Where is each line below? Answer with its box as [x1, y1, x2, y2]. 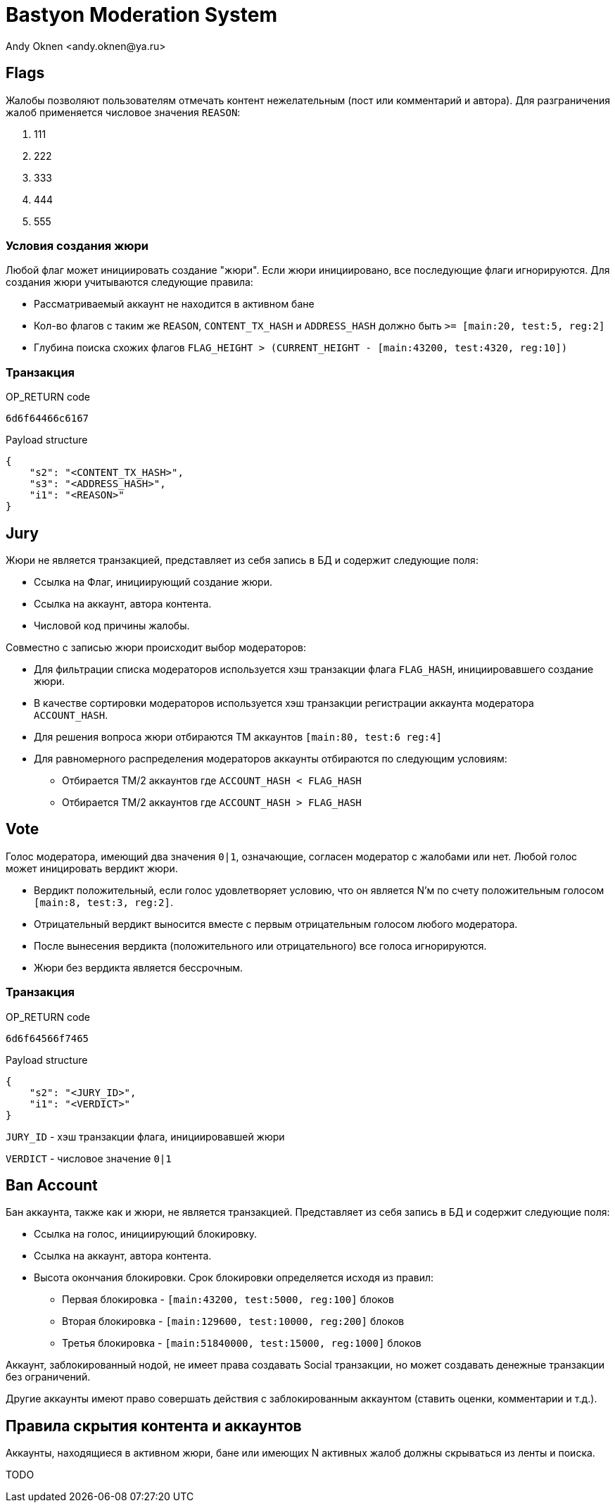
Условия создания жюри [6, 238, 148, 253]
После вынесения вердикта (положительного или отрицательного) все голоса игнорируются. [34, 939, 487, 952]
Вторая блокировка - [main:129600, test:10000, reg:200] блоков [62, 1315, 405, 1328]
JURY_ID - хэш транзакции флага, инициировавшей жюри [6, 1130, 285, 1143]
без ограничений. [6, 1371, 91, 1383]
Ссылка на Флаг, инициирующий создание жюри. [34, 575, 273, 588]
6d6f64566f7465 [6, 1032, 89, 1044]
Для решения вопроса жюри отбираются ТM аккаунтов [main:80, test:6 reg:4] [34, 730, 442, 743]
